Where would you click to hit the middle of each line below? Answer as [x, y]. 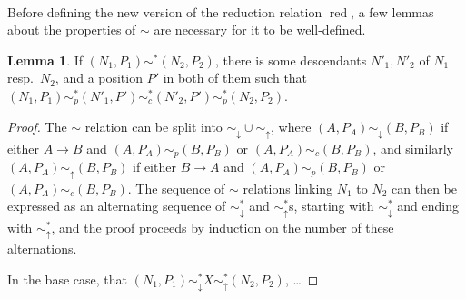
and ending [428, 206]
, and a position [99, 78]
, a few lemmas [392, 11]
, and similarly [413, 148]
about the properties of [72, 30]
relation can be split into [154, 127]
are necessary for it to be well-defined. [260, 30]
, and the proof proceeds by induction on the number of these [223, 227]
